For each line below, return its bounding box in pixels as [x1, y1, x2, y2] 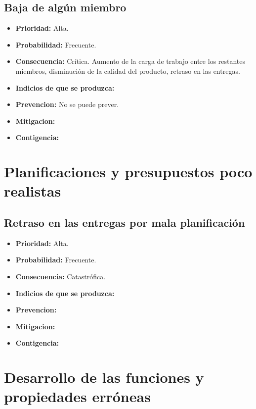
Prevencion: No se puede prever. [15, 99, 119, 109]
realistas [4, 181, 61, 201]
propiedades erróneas [4, 386, 151, 407]
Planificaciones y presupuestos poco [4, 161, 253, 182]
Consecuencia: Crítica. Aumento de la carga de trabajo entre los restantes [15, 56, 246, 66]
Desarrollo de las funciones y [4, 367, 204, 387]
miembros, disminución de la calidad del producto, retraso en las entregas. [15, 65, 240, 76]
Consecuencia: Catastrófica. [15, 271, 106, 281]
